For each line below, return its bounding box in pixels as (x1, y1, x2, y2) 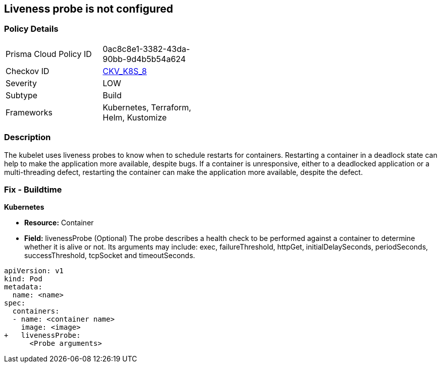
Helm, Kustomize (102, 112, 167, 123)
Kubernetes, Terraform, (102, 102, 191, 112)
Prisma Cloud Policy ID (6, 48, 92, 59)
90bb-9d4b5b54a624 (102, 53, 186, 64)
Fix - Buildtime (4, 184, 62, 195)
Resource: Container (24, 218, 94, 227)
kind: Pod (4, 275, 42, 283)
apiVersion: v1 (4, 267, 64, 275)
